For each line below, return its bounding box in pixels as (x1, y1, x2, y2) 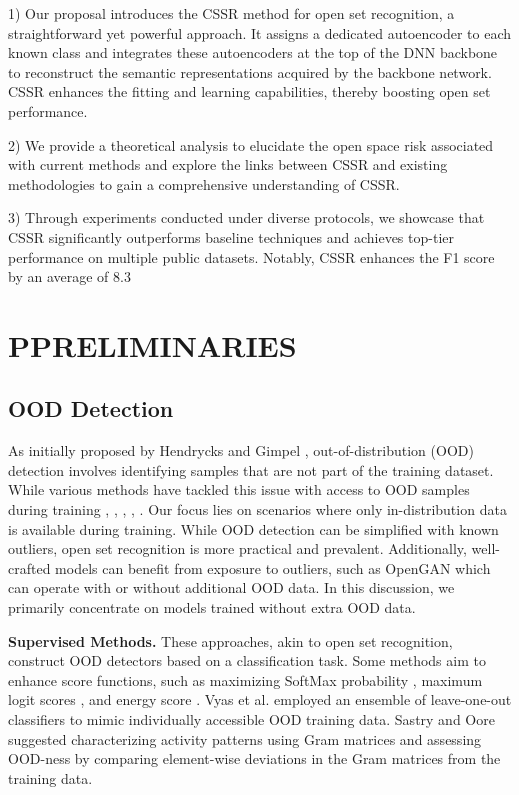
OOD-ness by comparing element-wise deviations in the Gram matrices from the (8, 748, 501, 769)
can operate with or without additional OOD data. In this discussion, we (8, 577, 455, 598)
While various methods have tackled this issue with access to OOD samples (8, 479, 470, 500)
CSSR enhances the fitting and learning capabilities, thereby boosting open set (8, 81, 491, 102)
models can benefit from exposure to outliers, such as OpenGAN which (55, 557, 491, 578)
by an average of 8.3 (8, 266, 131, 287)
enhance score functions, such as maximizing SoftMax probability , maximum (8, 669, 483, 690)
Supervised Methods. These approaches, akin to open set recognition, (8, 630, 453, 651)
